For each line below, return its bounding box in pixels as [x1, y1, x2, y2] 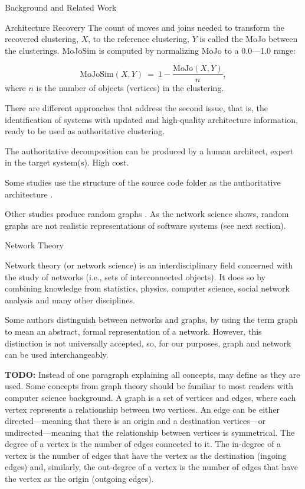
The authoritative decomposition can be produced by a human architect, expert [5, 144, 294, 157]
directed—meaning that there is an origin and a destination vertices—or [5, 414, 266, 427]
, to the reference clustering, [88, 33, 189, 45]
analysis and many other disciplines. [5, 293, 135, 306]
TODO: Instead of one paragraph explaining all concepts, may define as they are [5, 368, 300, 380]
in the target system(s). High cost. [5, 156, 129, 169]
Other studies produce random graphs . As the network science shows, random [5, 208, 289, 220]
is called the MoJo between [199, 33, 298, 45]
